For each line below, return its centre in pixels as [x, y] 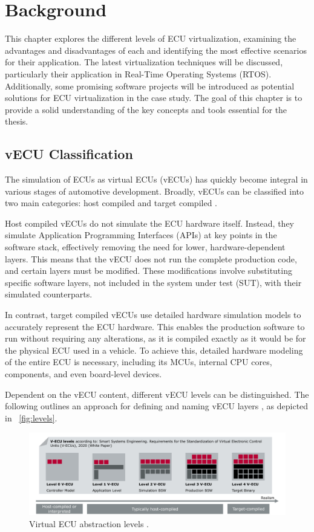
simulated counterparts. [49, 294]
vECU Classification [69, 154]
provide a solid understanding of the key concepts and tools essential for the [146, 109]
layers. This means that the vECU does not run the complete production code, [151, 258]
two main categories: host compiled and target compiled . [111, 203]
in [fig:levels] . [31, 417]
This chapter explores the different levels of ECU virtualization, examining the [151, 38]
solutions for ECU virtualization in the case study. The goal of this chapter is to [154, 98]
